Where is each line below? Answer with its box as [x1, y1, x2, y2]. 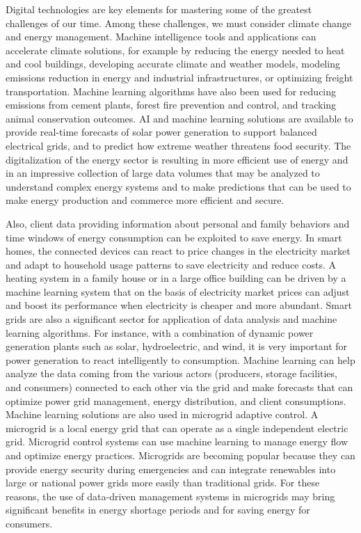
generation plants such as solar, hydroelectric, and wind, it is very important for [6, 339, 348, 353]
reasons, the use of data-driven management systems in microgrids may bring [6, 488, 335, 503]
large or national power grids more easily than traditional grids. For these [6, 475, 320, 490]
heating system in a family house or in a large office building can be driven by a [6, 271, 346, 285]
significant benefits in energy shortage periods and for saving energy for [6, 502, 310, 517]
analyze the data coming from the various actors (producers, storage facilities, [6, 366, 337, 381]
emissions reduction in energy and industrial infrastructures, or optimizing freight [6, 70, 353, 84]
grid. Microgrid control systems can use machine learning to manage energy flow [6, 434, 348, 449]
